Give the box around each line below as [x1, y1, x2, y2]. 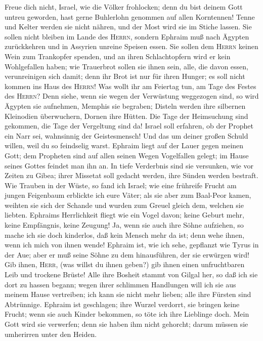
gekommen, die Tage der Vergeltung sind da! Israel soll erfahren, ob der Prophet [5, 120, 253, 131]
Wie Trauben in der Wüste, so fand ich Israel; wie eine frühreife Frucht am [5, 180, 237, 190]
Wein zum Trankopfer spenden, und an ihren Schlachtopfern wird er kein [5, 51, 231, 61]
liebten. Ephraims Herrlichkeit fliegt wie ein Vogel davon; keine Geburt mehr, [5, 209, 244, 220]
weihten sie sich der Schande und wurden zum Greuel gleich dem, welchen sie [5, 199, 244, 210]
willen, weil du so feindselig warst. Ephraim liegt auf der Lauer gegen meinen [5, 140, 244, 151]
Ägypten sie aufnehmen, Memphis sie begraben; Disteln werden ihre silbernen [5, 100, 246, 111]
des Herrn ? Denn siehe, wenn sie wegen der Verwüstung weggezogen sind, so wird [5, 91, 259, 101]
